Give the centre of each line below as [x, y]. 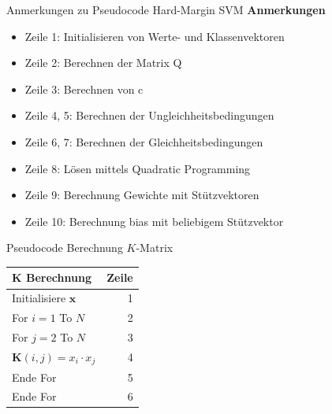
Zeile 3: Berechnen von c [84, 89]
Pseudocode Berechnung [65, 248]
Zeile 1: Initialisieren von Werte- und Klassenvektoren [155, 36]
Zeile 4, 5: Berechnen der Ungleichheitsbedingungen [149, 115]
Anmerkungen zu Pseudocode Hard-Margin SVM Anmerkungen [166, 9]
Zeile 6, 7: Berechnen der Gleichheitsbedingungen [144, 141]
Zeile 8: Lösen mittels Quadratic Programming [138, 168]
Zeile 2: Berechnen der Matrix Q [103, 63]
